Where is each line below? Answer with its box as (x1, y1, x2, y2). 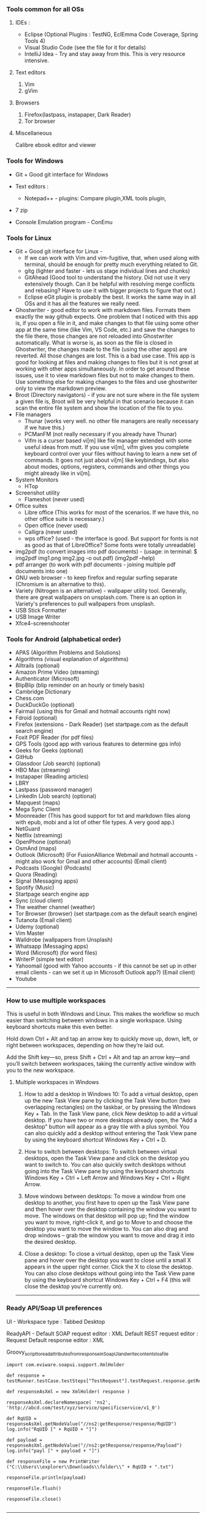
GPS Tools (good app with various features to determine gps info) (15, 740, 181, 748)
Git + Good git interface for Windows (15, 171, 109, 178)
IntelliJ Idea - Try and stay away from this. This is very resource (24, 50, 186, 58)
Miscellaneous (15, 130, 52, 137)
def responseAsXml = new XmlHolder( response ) (6, 1388, 131, 1394)
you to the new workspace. (6, 1066, 75, 1074)
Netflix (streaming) (15, 832, 63, 839)
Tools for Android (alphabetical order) (6, 635, 121, 643)
